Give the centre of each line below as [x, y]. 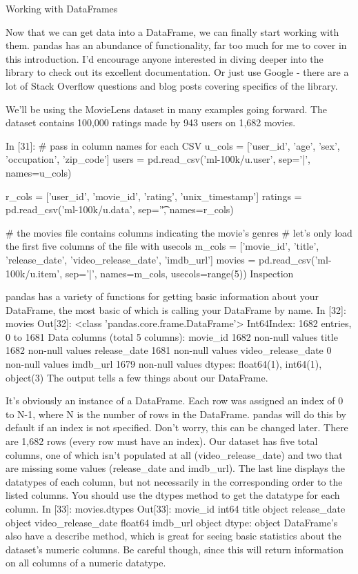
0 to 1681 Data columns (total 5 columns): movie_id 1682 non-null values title [172, 336]
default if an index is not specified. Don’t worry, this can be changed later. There [177, 427]
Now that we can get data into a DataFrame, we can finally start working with [172, 31]
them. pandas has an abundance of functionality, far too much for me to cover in [176, 45]
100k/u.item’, [34, 273]
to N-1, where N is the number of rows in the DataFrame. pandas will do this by [176, 414]
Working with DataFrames [62, 8]
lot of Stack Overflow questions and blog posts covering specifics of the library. [172, 85]
